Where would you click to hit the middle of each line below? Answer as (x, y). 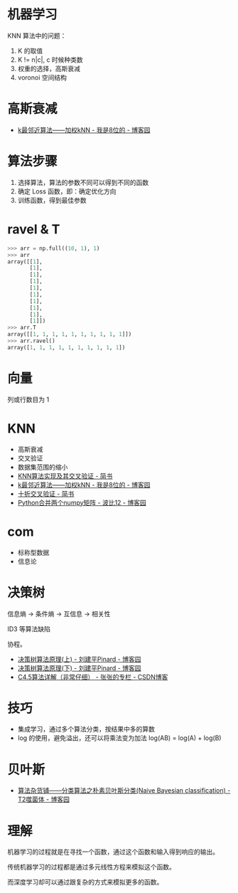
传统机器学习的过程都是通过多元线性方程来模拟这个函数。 (91, 867)
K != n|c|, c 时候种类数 (50, 59)
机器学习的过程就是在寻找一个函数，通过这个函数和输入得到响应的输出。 (113, 852)
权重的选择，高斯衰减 (49, 68)
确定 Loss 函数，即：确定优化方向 (67, 191)
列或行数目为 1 (28, 399)
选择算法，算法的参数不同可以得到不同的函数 (83, 182)
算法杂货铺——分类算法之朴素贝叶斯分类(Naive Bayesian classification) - (124, 791)
